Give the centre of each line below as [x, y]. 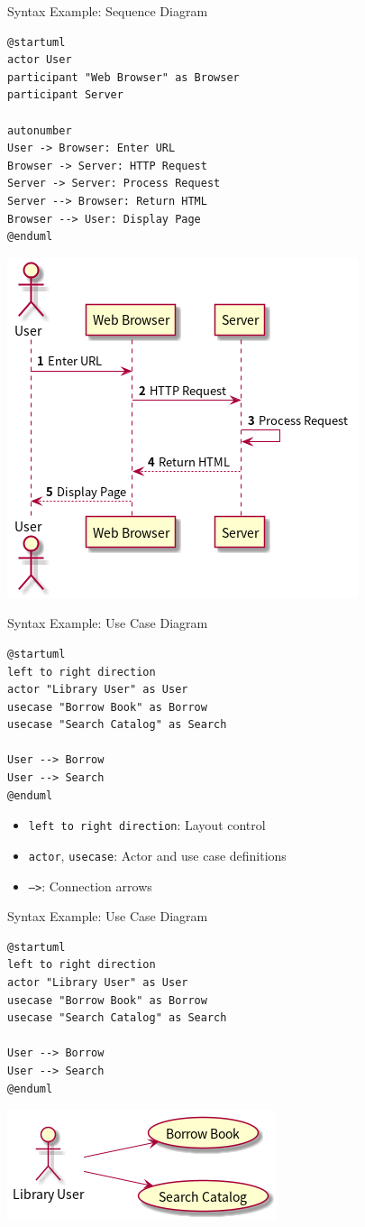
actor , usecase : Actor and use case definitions [157, 855]
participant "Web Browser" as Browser [123, 77]
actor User [40, 60]
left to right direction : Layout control [147, 825]
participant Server [65, 95]
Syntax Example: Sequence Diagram [108, 11]
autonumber [40, 130]
